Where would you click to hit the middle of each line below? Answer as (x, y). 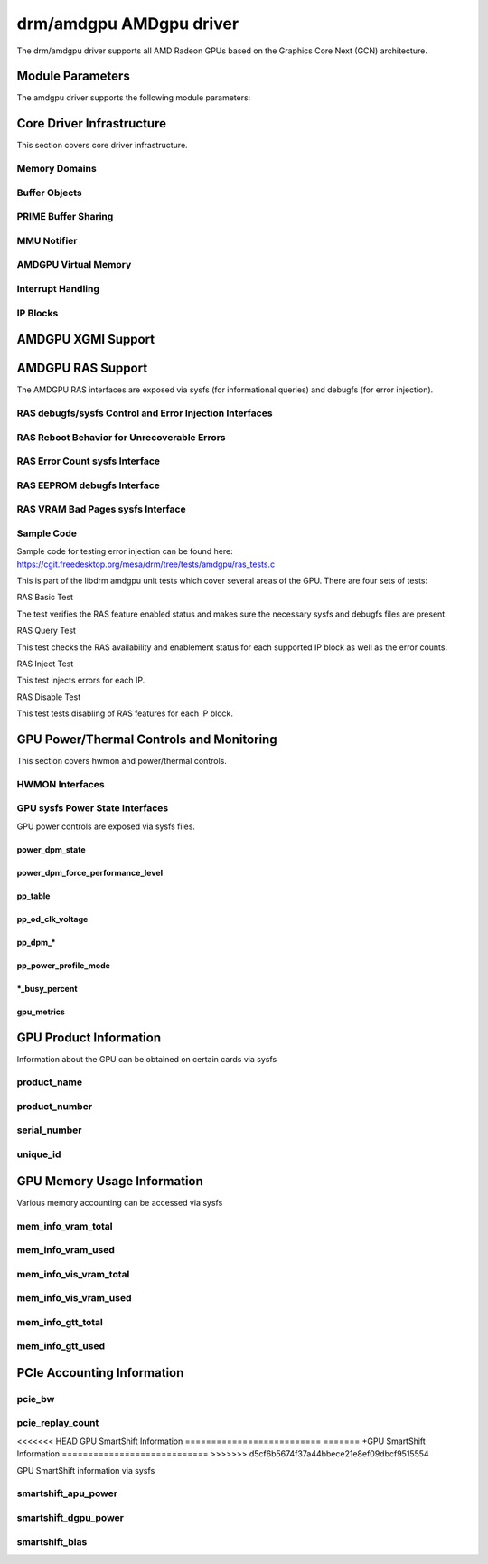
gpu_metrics (41, 1012)
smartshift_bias (52, 1541)
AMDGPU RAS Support (82, 368)
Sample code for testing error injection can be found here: (125, 551)
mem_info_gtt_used (61, 1346)
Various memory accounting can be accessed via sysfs (120, 1202)
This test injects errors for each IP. (81, 680)
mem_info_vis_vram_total (73, 1274)
